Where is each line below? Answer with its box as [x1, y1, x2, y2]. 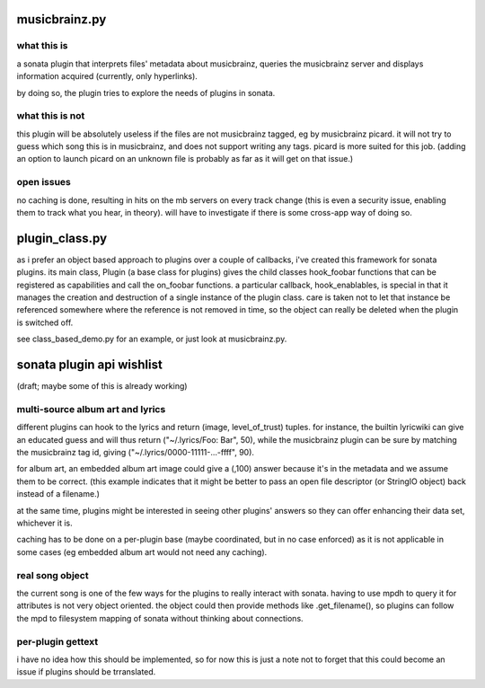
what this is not [16, 110, 85, 122]
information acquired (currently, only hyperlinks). [16, 71, 198, 82]
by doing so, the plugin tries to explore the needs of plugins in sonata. [16, 87, 276, 98]
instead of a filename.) [16, 489, 101, 499]
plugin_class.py [16, 230, 108, 246]
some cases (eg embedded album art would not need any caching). [16, 546, 268, 557]
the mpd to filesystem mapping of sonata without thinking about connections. [16, 613, 304, 623]
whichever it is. [16, 517, 73, 529]
